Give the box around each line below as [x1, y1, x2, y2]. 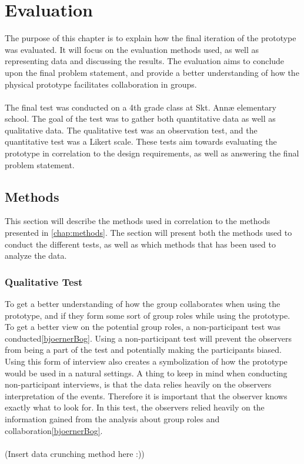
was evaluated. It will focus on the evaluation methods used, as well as [5, 43, 259, 55]
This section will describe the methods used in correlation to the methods [5, 215, 270, 227]
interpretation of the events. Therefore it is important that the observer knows [5, 389, 288, 402]
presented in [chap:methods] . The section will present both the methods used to [5, 226, 292, 239]
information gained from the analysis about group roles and [5, 412, 220, 425]
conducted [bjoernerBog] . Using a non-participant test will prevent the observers [5, 332, 292, 344]
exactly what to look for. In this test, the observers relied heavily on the [5, 401, 265, 413]
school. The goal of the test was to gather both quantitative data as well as [5, 112, 276, 125]
